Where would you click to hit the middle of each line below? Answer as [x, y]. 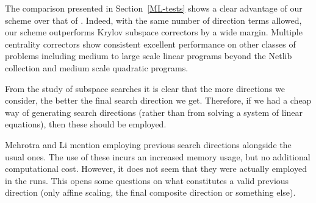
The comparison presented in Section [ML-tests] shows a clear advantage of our [154, 8]
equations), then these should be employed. [86, 124]
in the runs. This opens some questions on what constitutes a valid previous [147, 180]
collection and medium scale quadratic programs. [97, 67]
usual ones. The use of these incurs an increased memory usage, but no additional [158, 156]
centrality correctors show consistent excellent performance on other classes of [150, 44]
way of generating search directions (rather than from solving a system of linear [154, 112]
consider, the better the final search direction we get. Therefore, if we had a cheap [158, 100]
